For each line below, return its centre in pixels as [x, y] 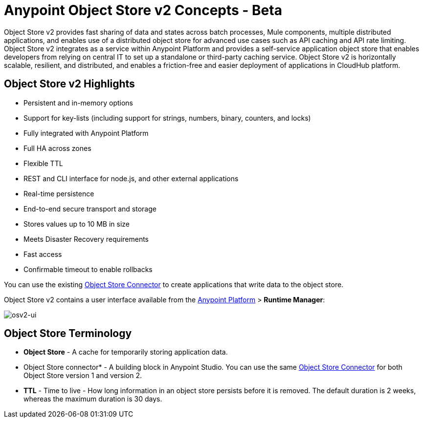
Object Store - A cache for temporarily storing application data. [126, 352]
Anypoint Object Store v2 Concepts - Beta [143, 10]
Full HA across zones [57, 148]
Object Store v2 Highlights [69, 84]
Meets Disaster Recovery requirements [86, 239]
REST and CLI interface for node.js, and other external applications [131, 178]
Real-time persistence [59, 193]
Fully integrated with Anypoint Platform [86, 133]
